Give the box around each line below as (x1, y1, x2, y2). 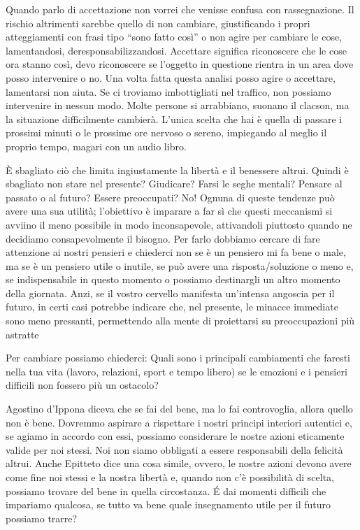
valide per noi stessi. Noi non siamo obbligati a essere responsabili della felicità (6, 442, 343, 457)
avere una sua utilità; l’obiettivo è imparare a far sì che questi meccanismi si (6, 203, 333, 218)
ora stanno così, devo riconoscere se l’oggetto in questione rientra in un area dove (6, 57, 354, 71)
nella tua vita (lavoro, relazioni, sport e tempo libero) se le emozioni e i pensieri (6, 364, 347, 378)
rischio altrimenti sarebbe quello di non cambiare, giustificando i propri (6, 15, 310, 30)
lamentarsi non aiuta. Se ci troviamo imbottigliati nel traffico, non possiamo (6, 84, 331, 99)
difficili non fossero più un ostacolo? (6, 378, 159, 392)
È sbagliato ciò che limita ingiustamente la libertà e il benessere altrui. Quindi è (6, 162, 349, 177)
